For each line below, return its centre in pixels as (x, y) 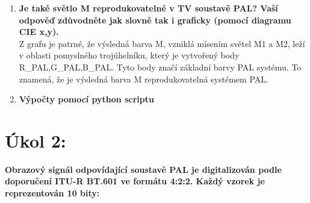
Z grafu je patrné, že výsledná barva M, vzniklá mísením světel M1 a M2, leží (162, 43)
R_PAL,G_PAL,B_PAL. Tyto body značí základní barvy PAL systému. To (160, 67)
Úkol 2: (36, 140)
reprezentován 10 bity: (52, 193)
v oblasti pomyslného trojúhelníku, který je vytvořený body (129, 55)
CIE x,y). (39, 32)
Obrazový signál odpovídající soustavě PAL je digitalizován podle (143, 169)
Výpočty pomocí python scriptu (86, 99)
